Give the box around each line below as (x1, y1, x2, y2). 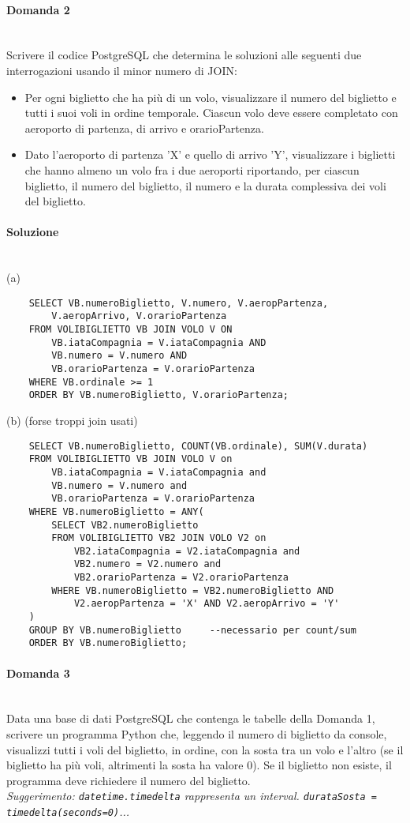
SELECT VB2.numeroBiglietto (51, 519, 199, 531)
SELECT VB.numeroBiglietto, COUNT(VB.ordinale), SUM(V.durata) (28, 440, 368, 452)
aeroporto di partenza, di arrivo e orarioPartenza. (24, 119, 264, 136)
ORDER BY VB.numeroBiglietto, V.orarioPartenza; (28, 389, 289, 401)
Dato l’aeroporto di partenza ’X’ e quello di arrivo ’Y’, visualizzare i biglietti (24, 146, 396, 163)
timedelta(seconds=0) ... (6, 803, 130, 820)
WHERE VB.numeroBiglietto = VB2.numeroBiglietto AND (51, 584, 334, 596)
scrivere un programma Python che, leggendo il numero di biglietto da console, (6, 726, 387, 742)
